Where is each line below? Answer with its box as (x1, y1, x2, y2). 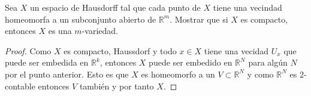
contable (5, 79, 35, 92)
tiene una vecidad (204, 44, 269, 57)
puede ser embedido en (149, 56, 233, 69)
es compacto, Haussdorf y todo (64, 44, 177, 57)
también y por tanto (79, 79, 154, 92)
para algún (248, 56, 288, 69)
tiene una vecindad (213, 1, 282, 13)
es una (48, 24, 72, 37)
